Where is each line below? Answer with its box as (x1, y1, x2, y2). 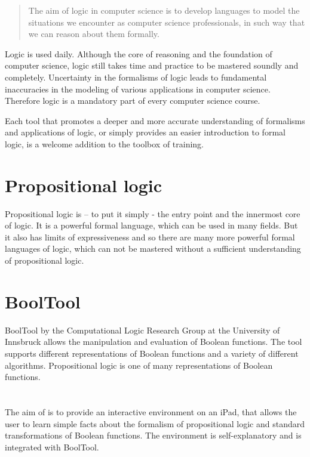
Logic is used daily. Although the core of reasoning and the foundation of (5, 47, 272, 60)
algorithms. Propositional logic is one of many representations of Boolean (5, 359, 273, 371)
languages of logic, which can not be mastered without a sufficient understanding (5, 242, 301, 255)
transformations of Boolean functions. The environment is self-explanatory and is (5, 429, 302, 441)
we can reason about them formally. (28, 27, 159, 40)
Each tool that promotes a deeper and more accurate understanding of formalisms (5, 114, 305, 126)
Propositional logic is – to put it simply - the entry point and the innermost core (5, 207, 300, 220)
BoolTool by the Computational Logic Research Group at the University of (5, 323, 280, 336)
